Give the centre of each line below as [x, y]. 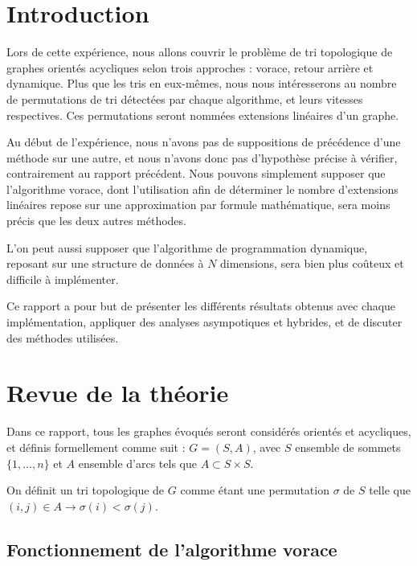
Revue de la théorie [118, 393]
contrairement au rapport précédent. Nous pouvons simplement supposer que [196, 173]
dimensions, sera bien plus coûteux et [312, 263]
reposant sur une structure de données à [105, 263]
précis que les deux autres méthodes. [96, 221]
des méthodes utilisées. [63, 337]
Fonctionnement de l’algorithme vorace [172, 549]
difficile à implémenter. [63, 279]
